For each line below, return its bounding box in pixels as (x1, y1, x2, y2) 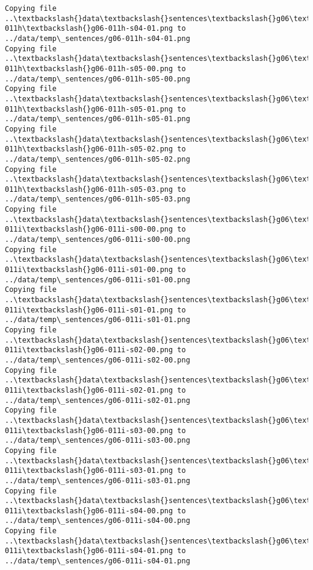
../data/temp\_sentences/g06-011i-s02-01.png (5, 396, 190, 405)
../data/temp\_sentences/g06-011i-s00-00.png (5, 235, 190, 244)
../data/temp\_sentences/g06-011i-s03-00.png (5, 436, 190, 445)
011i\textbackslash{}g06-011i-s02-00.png (5, 346, 173, 355)
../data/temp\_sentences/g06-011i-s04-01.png (5, 557, 190, 566)
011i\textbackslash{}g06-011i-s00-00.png (5, 225, 173, 234)
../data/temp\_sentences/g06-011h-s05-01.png (5, 115, 190, 124)
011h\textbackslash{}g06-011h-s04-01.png (5, 24, 173, 33)
